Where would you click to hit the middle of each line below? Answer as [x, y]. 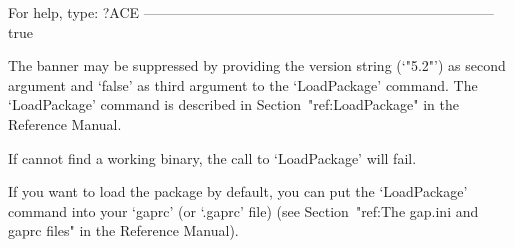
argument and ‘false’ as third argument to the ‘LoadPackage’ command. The [243, 84]
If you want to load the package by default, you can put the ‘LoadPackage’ [238, 191]
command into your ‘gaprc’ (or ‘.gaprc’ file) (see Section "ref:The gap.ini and [243, 210]
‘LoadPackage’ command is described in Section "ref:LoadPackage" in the [233, 104]
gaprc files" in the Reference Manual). [123, 230]
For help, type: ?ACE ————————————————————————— [251, 12]
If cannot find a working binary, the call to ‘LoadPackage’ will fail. [212, 157]
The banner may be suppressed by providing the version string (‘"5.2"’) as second [257, 65]
